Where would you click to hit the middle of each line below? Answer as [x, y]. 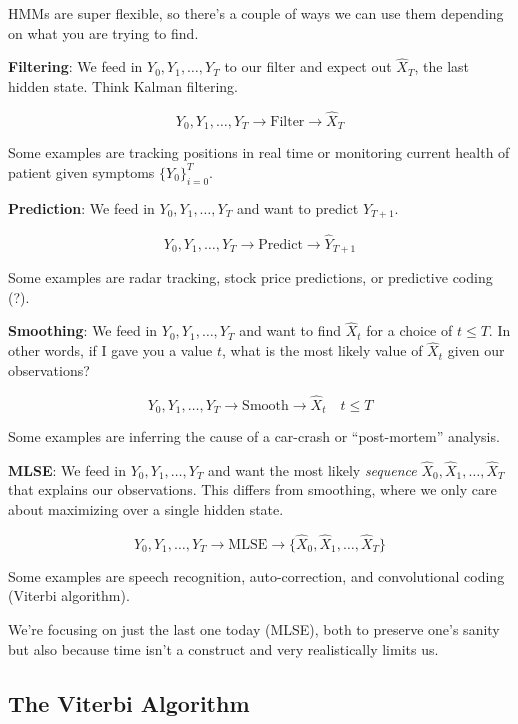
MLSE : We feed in [67, 469]
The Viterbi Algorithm [129, 702]
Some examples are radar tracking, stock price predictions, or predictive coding [250, 277]
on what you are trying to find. [103, 32]
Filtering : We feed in [75, 66]
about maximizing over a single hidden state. [146, 509]
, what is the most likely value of [322, 350]
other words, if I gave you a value [110, 350]
